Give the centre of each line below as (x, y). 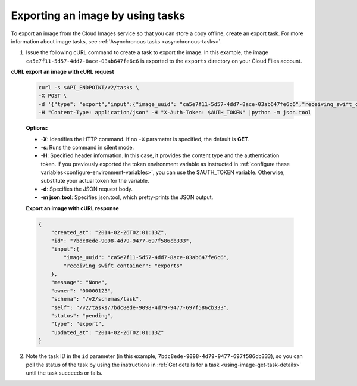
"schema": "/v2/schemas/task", (96, 299)
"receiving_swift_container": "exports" (123, 266)
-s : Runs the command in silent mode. (87, 147)
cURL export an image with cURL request (62, 72)
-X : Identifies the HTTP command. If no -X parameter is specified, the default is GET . (145, 139)
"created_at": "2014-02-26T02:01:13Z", (109, 233)
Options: (37, 128)
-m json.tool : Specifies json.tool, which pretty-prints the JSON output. (127, 197)
